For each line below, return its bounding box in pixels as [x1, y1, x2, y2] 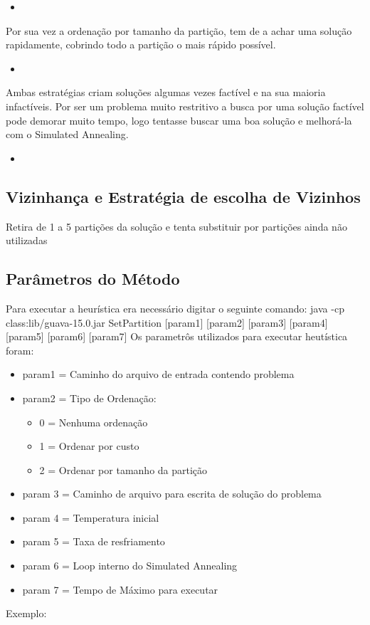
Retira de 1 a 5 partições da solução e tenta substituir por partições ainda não [6, 219, 347, 233]
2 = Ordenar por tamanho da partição [39, 462, 208, 477]
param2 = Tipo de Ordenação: [22, 390, 157, 405]
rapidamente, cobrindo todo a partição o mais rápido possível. [6, 37, 276, 52]
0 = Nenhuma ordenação [39, 414, 148, 429]
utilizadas [6, 233, 48, 248]
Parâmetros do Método [6, 268, 180, 290]
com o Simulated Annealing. [6, 127, 129, 142]
